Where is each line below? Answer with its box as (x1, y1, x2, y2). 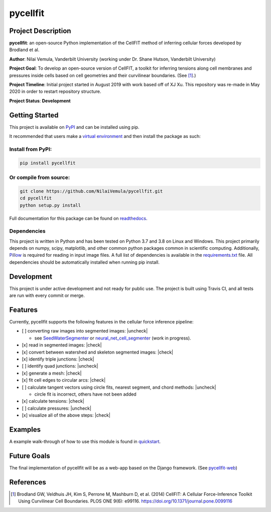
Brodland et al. (9, 47, 40, 53)
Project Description (9, 27, 71, 35)
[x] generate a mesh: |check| (22, 370, 82, 376)
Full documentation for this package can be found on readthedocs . (9, 215, 148, 221)
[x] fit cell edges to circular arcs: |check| (22, 377, 106, 383)
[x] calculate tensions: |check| (22, 398, 85, 404)
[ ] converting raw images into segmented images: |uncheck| (22, 328, 148, 334)
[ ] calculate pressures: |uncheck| (22, 405, 91, 411)
